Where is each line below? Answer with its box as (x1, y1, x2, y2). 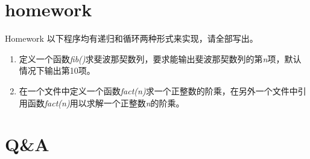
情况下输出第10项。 (19, 64, 95, 77)
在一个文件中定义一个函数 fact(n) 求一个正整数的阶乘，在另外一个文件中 (19, 84, 298, 97)
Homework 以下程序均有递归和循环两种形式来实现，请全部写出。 (5, 32, 258, 45)
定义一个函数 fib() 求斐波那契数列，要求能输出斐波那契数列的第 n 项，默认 (19, 52, 302, 65)
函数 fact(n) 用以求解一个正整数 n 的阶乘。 (27, 96, 185, 109)
